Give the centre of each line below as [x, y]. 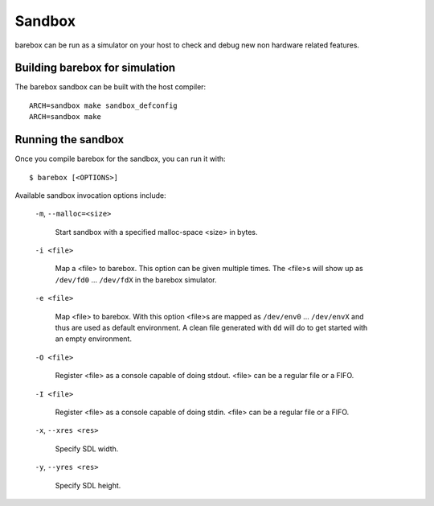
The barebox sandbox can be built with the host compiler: [111, 87]
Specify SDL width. [87, 448]
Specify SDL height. [88, 485]
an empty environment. [94, 339]
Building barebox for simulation [95, 68]
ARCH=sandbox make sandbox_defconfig [104, 105]
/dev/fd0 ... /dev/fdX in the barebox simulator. [136, 280]
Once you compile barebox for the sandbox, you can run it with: [120, 159]
